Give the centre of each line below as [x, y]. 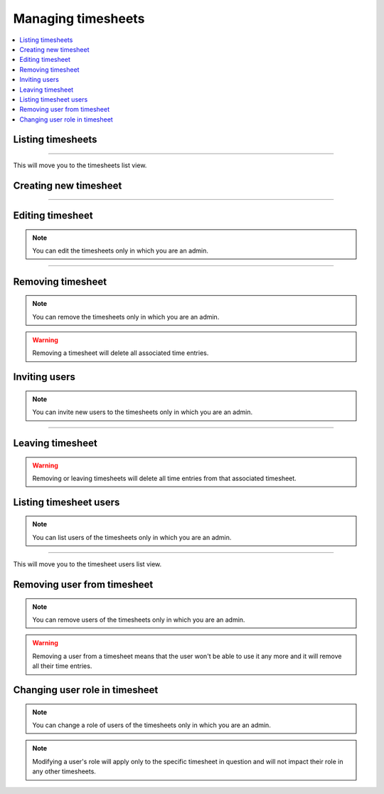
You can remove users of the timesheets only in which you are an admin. [139, 620]
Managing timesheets [79, 18]
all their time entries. [62, 666]
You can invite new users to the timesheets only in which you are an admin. [142, 412]
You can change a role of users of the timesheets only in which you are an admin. [152, 725]
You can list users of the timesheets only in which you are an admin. [132, 537]
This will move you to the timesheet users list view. [87, 564]
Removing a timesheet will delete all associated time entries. [121, 353]
